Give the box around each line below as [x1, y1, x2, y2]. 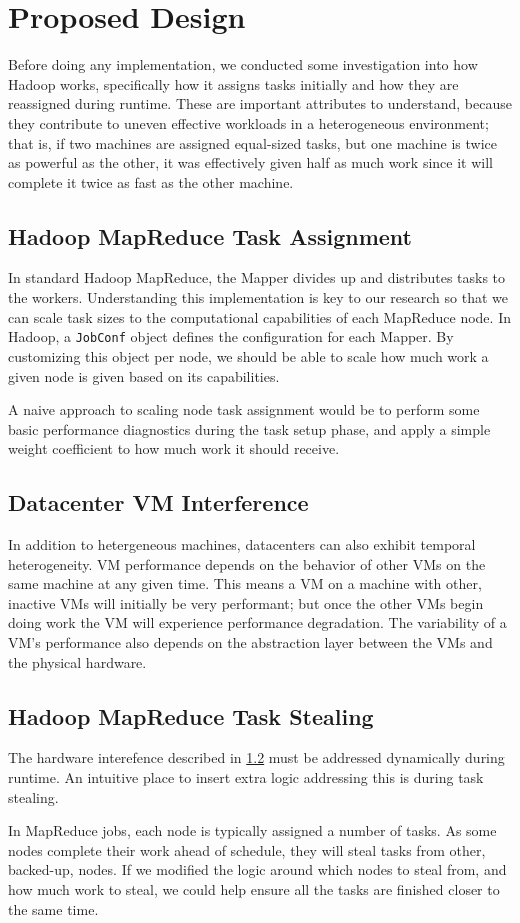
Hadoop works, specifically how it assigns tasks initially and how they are [8, 73, 459, 94]
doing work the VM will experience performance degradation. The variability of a [8, 612, 507, 633]
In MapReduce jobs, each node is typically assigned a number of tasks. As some [8, 820, 497, 841]
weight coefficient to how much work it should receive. [8, 438, 340, 459]
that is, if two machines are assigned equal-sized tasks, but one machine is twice [8, 132, 498, 153]
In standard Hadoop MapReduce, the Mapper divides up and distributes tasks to [8, 267, 506, 288]
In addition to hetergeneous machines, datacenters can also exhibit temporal [8, 534, 476, 555]
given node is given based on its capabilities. [8, 365, 280, 386]
